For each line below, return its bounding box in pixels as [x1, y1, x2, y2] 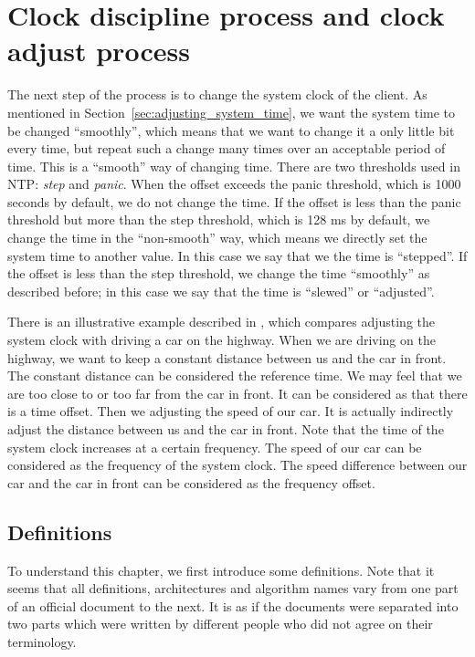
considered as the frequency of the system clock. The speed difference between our [7, 455, 468, 474]
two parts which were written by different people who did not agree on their [7, 614, 433, 633]
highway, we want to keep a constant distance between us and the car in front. [7, 348, 447, 367]
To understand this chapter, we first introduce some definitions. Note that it [7, 560, 435, 579]
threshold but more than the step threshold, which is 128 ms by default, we [7, 210, 430, 229]
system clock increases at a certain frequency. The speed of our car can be [7, 437, 422, 456]
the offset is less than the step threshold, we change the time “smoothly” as [7, 264, 430, 283]
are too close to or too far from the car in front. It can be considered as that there [7, 383, 468, 402]
